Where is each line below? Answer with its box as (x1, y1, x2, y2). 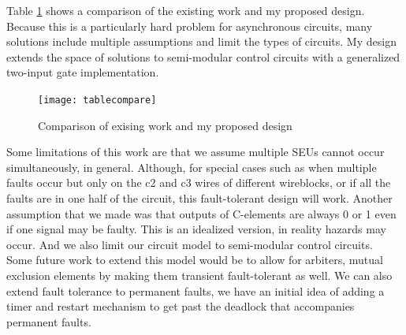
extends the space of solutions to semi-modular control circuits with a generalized (6, 48, 400, 65)
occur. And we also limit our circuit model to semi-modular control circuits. (6, 236, 373, 252)
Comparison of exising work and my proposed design (38, 117, 292, 133)
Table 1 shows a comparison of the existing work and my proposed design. (6, 2, 365, 18)
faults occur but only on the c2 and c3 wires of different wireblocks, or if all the (6, 174, 391, 191)
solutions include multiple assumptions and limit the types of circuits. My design (6, 33, 397, 50)
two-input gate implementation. (6, 64, 159, 80)
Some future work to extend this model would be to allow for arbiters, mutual (6, 251, 383, 268)
